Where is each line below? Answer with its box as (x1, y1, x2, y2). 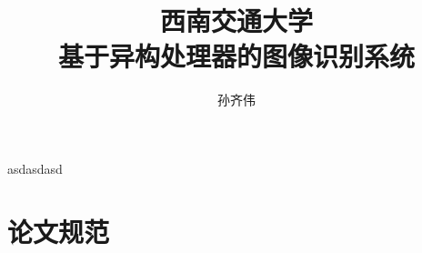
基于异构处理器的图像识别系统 (57, 37, 415, 75)
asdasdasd (7, 158, 63, 177)
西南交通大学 (159, 2, 313, 39)
